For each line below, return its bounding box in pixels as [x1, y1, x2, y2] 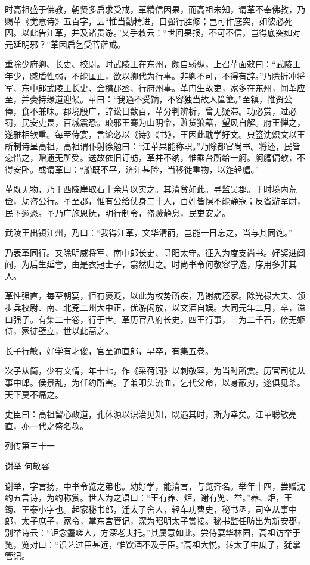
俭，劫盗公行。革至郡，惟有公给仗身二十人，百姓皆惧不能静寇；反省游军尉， [5, 194, 305, 207]
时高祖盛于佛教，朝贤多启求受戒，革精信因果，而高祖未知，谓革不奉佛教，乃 [5, 3, 305, 15]
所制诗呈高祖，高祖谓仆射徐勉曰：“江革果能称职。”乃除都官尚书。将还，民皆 [5, 139, 301, 152]
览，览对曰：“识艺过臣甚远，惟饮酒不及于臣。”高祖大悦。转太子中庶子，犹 [5, 538, 293, 550]
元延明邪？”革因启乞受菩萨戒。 [5, 38, 126, 50]
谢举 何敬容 [5, 460, 49, 472]
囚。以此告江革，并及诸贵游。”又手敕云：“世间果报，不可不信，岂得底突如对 [5, 26, 301, 39]
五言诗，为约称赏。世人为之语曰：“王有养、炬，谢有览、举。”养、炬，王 [13, 491, 293, 504]
